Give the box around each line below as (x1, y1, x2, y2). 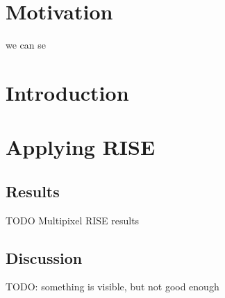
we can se (6, 38, 46, 52)
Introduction (6, 78, 129, 106)
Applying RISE (6, 133, 156, 161)
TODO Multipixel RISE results (6, 213, 140, 227)
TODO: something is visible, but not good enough (6, 279, 219, 294)
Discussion (6, 247, 83, 268)
